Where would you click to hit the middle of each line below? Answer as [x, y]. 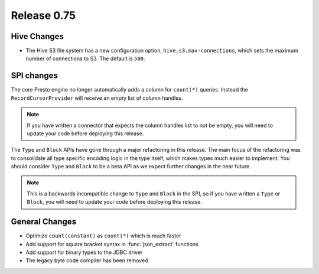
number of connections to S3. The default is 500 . [85, 58]
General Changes [44, 222]
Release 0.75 [43, 15]
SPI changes [35, 76]
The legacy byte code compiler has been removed [87, 260]
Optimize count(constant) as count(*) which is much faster [103, 236]
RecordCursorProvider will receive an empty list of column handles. [97, 98]
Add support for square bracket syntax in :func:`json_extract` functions [112, 244]
